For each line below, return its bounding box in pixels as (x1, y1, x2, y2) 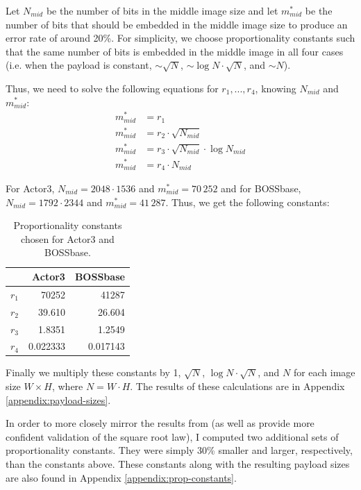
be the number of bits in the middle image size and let (46, 3, 278, 17)
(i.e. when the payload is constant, (6, 58, 152, 72)
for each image (293, 365, 355, 380)
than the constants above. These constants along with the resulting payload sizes (6, 457, 350, 471)
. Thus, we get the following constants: (165, 194, 330, 209)
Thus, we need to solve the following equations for (6, 81, 219, 95)
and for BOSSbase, (221, 181, 301, 196)
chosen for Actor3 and (21, 231, 115, 246)
